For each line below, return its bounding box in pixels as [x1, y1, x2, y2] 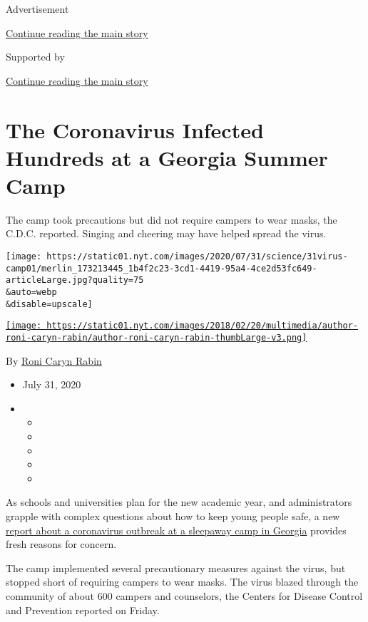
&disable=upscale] [6, 299, 93, 309]
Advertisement [6, 1, 69, 16]
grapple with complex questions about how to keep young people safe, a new [6, 509, 340, 523]
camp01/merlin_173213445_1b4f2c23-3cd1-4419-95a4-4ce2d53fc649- [6, 263, 317, 274]
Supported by [6, 49, 65, 64]
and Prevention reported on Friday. [6, 602, 160, 617]
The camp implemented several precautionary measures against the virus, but [6, 560, 346, 575]
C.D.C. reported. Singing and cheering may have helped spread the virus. [6, 226, 327, 241]
